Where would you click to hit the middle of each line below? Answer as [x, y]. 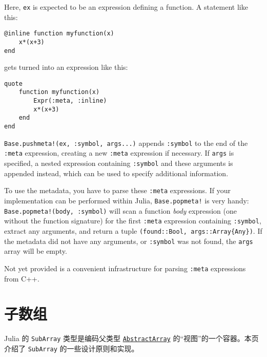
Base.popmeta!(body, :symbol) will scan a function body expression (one [120, 210]
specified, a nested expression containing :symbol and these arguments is [119, 163]
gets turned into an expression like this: [66, 67]
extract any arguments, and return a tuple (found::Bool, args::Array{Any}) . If [133, 230]
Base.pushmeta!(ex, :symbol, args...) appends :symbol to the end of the [126, 143]
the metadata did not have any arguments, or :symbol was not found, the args [129, 241]
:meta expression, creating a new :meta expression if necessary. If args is [119, 153]
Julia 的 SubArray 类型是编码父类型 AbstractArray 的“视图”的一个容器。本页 [131, 338]
